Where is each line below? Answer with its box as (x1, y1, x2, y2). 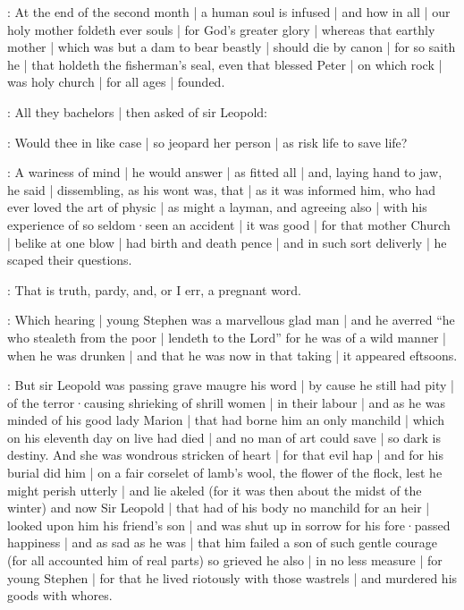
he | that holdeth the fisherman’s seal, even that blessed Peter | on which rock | (7, 55, 443, 73)
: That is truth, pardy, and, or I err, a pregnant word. (7, 280, 302, 299)
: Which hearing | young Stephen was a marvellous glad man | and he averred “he (7, 310, 455, 329)
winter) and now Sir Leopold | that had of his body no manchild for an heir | (7, 498, 430, 517)
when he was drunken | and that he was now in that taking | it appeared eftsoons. (7, 345, 458, 364)
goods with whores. (7, 586, 113, 605)
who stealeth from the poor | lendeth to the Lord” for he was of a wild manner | (7, 327, 446, 346)
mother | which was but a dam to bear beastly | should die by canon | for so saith (7, 38, 456, 56)
